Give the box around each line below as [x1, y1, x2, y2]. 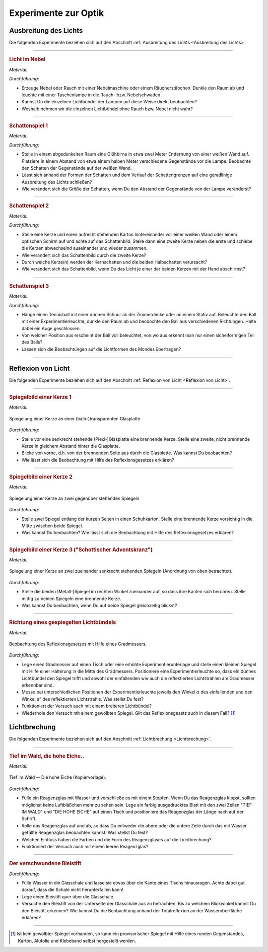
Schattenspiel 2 [9, 203, 49, 209]
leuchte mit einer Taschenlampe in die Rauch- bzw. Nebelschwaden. [21, 92, 162, 98]
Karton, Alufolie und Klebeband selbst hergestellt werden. [18, 938, 136, 944]
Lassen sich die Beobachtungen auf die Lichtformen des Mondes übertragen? [21, 346, 181, 352]
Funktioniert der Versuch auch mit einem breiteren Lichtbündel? [21, 703, 152, 709]
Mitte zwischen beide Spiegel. [21, 523, 83, 529]
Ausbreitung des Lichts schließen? [21, 179, 92, 185]
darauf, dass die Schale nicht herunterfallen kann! [21, 886, 124, 893]
